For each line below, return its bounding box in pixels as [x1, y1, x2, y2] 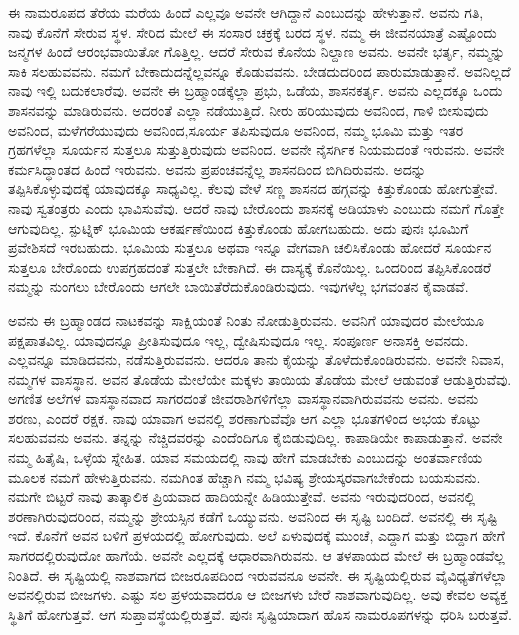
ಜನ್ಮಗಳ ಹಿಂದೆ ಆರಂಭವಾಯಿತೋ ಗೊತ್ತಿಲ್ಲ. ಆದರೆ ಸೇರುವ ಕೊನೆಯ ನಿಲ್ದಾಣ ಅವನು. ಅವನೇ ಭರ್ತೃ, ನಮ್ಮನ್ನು [8, 41, 506, 62]
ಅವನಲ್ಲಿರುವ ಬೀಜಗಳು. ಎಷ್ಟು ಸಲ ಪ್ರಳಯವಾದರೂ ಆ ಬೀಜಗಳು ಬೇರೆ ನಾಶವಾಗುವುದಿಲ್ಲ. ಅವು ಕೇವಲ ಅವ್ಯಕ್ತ [8, 584, 508, 605]
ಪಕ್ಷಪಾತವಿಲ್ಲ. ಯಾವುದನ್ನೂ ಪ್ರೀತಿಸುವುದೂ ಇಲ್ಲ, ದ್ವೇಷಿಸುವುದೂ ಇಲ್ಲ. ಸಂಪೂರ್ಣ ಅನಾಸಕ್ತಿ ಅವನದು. [8, 329, 469, 350]
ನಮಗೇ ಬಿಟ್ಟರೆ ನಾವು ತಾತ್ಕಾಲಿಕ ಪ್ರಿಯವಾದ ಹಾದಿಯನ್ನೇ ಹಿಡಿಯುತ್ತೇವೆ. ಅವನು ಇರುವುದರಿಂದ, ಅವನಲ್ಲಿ [8, 486, 476, 507]
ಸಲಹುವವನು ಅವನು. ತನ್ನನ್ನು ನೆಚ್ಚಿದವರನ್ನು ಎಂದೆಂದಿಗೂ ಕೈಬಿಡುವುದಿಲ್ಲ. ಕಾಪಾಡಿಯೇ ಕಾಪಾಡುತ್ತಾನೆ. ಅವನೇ [8, 427, 503, 448]
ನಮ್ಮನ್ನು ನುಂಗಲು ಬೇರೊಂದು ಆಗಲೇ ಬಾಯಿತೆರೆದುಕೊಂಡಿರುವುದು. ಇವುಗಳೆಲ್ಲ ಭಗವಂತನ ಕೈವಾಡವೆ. [8, 276, 469, 297]
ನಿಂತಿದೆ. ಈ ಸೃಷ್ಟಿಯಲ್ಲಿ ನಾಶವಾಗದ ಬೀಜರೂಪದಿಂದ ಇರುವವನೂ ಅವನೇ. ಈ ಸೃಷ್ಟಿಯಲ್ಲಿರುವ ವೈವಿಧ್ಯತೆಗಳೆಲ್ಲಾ [8, 564, 507, 585]
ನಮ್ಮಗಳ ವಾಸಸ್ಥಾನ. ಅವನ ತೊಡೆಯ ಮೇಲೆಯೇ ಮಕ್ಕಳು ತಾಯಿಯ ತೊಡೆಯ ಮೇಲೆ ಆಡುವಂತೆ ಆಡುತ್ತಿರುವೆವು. [8, 368, 512, 389]
